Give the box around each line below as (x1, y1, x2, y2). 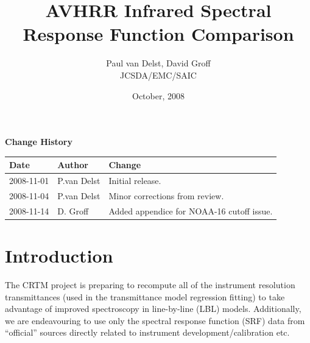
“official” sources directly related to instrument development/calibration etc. (5, 326, 290, 339)
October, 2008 (132, 89, 185, 102)
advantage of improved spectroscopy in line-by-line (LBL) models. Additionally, (5, 302, 301, 315)
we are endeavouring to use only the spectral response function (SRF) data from (5, 314, 305, 327)
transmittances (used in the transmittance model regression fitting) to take (5, 290, 285, 303)
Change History (5, 135, 73, 148)
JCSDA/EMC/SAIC (120, 68, 197, 81)
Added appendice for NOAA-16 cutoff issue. (108, 204, 273, 217)
